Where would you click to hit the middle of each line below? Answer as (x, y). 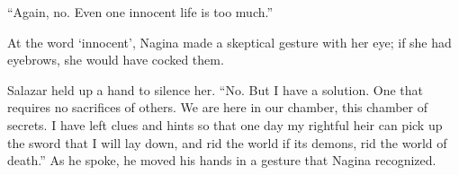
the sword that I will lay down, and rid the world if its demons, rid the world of (227, 142)
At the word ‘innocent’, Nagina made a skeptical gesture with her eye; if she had (229, 42)
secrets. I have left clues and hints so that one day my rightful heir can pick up (225, 124)
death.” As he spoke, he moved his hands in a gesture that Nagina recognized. (222, 160)
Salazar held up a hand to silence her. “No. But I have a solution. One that (216, 89)
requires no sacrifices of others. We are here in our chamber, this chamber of (217, 107)
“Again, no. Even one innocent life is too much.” (140, 12)
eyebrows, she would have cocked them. (116, 60)
